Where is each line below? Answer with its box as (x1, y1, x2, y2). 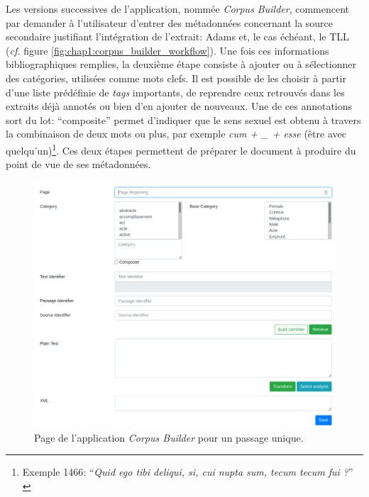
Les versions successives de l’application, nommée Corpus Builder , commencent (6, 1, 350, 16)
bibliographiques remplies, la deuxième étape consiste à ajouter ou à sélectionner (6, 57, 357, 72)
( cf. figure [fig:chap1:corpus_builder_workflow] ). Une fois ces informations (6, 43, 329, 57)
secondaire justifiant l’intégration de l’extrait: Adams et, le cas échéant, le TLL (6, 29, 349, 44)
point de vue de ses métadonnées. (6, 157, 151, 172)
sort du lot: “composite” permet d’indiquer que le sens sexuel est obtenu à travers (6, 112, 361, 127)
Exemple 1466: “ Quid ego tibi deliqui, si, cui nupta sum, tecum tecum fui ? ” (22, 464, 353, 479)
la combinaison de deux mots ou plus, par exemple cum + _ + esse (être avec (6, 126, 346, 141)
